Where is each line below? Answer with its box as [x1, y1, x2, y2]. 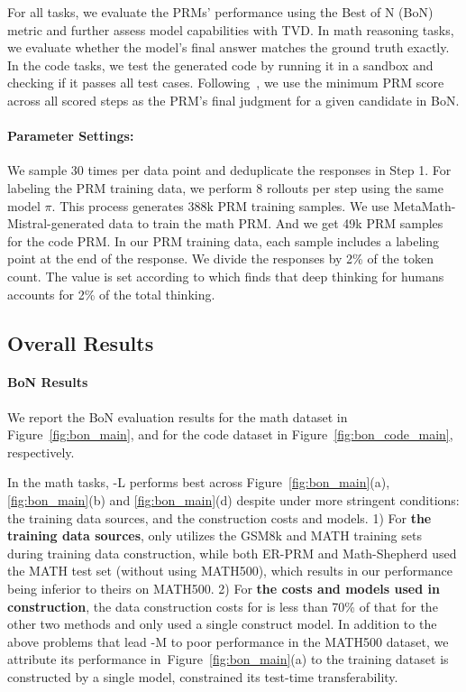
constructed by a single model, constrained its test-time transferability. [7, 668, 398, 686]
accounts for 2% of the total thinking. [7, 284, 215, 303]
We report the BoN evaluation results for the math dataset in [7, 407, 348, 426]
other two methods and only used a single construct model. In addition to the [7, 614, 437, 633]
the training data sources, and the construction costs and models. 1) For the [7, 508, 432, 527]
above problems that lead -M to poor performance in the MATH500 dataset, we [7, 632, 449, 650]
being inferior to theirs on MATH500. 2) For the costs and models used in [7, 579, 440, 598]
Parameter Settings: [7, 126, 134, 145]
